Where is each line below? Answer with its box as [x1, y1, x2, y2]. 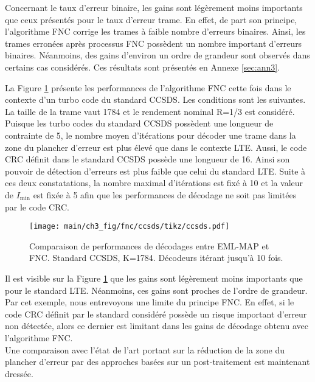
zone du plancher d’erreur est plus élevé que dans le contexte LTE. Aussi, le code [5, 141, 307, 153]
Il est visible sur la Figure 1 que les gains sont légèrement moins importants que [5, 271, 303, 284]
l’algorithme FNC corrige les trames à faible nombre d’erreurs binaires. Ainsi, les [5, 25, 306, 38]
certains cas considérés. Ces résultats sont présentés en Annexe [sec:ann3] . [5, 60, 280, 73]
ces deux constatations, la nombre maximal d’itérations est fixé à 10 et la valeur [5, 176, 303, 189]
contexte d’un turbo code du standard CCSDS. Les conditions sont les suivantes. [5, 93, 306, 106]
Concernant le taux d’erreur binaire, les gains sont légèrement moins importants [5, 1, 303, 13]
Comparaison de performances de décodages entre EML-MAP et [29, 239, 269, 252]
